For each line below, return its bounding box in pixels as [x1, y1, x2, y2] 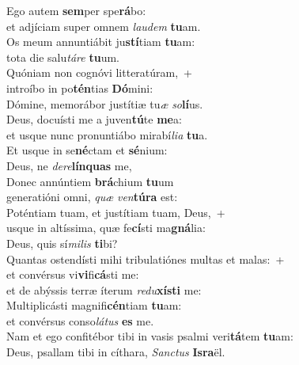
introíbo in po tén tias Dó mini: [6, 79, 153, 96]
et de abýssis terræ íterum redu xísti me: [6, 281, 202, 298]
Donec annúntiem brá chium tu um [6, 173, 174, 189]
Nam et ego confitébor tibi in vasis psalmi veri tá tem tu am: [6, 328, 293, 344]
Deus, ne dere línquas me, [6, 157, 132, 173]
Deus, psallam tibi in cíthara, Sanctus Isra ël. [6, 344, 225, 360]
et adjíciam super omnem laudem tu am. [6, 17, 201, 34]
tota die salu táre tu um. [6, 48, 119, 65]
